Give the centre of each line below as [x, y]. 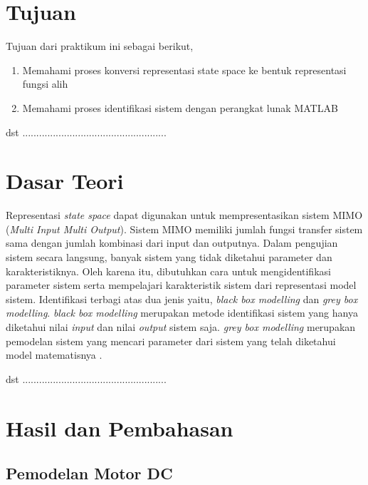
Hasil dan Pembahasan [120, 428]
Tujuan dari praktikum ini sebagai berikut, [100, 46]
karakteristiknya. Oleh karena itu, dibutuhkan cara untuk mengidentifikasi [168, 271]
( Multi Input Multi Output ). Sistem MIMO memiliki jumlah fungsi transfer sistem [184, 229]
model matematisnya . [54, 355]
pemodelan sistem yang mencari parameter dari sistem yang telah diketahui [171, 341]
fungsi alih [45, 84]
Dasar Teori [65, 181]
